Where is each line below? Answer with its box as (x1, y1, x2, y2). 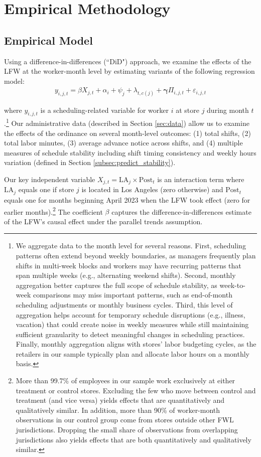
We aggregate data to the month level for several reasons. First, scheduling (16, 240, 246, 251)
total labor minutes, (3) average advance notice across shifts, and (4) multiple (4, 137, 243, 148)
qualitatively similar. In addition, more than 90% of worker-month (16, 404, 220, 415)
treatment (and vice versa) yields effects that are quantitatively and (16, 395, 225, 405)
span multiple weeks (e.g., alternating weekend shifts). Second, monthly (16, 270, 236, 280)
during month (207, 104, 249, 115)
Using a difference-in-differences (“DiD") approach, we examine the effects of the (4, 56, 251, 66)
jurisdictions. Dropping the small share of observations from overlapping (16, 424, 238, 435)
